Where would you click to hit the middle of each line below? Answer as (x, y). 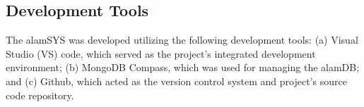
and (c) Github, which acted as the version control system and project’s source (176, 81)
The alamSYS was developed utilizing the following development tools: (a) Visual (182, 40)
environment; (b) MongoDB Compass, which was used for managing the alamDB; (183, 67)
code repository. (40, 95)
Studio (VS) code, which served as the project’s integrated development (161, 53)
